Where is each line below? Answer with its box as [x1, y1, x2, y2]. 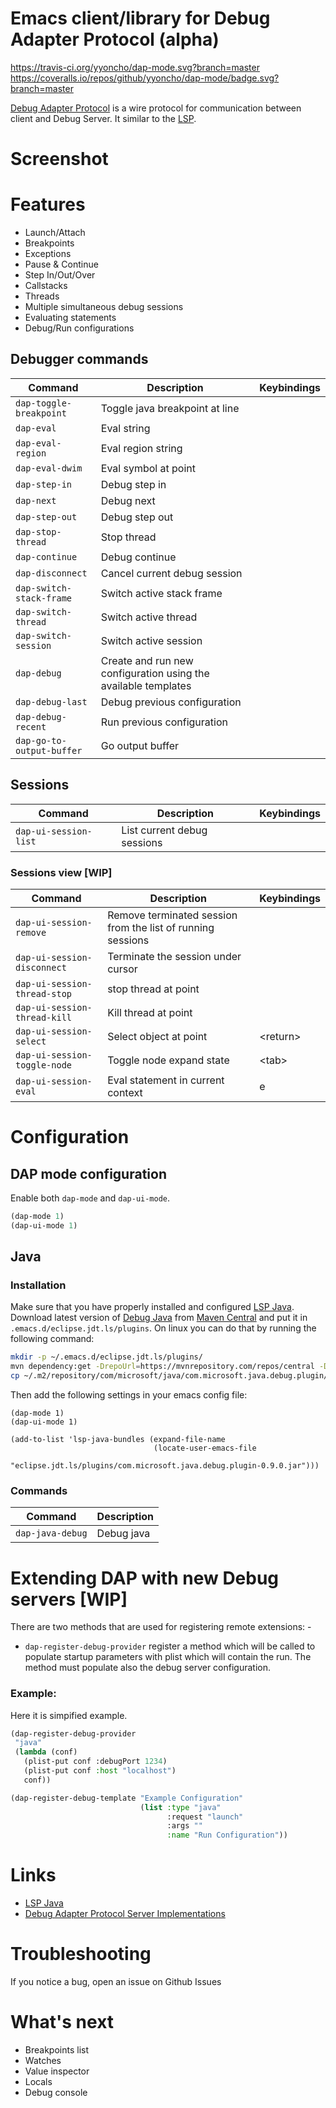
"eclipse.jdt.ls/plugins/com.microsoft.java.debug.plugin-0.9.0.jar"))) [10, 1461, 320, 1471]
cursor [107, 962, 138, 976]
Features [10, 193, 86, 216]
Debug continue [100, 550, 177, 564]
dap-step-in [15, 478, 73, 490]
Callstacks [24, 280, 68, 292]
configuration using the [100, 666, 210, 680]
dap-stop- [15, 526, 62, 537]
